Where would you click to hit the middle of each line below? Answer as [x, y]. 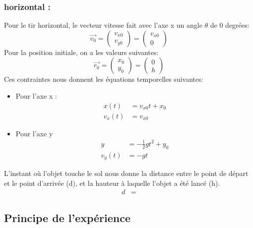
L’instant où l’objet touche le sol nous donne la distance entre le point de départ [126, 173]
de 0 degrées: [230, 25]
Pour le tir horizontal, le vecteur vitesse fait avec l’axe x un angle [103, 25]
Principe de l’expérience [67, 217]
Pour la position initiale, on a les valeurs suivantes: [81, 52]
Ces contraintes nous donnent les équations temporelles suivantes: [104, 79]
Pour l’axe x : [36, 96]
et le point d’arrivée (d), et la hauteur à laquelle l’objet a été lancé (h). [112, 183]
